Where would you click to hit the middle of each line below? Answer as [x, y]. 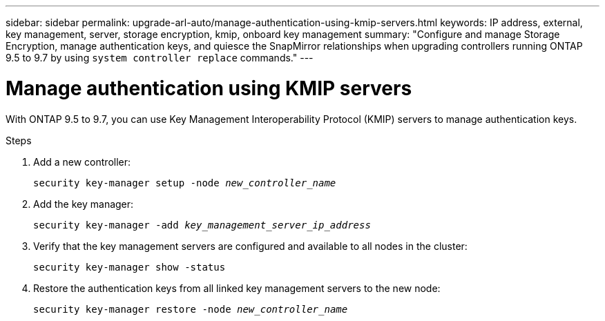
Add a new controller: [82, 162]
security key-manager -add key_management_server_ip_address [202, 225]
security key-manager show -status [129, 267]
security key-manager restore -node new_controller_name [191, 309]
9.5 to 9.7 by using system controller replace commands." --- [160, 58]
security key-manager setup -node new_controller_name [185, 183]
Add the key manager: [84, 204]
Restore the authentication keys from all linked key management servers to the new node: [237, 288]
